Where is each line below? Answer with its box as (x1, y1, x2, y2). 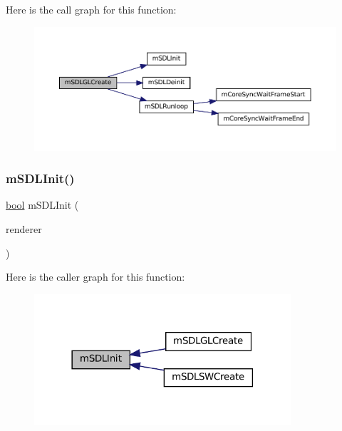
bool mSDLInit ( (6, 197, 79, 212)
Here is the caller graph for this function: (6, 269, 185, 284)
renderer (6, 221, 42, 236)
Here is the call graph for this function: (6, 2, 177, 16)
